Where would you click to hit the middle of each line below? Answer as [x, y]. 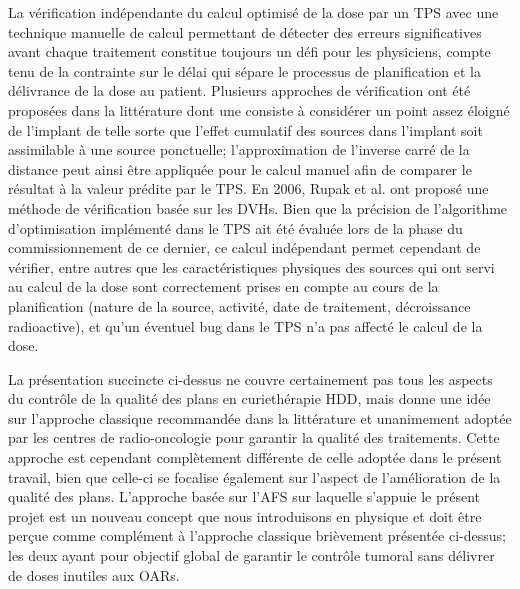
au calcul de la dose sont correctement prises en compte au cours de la [223, 286]
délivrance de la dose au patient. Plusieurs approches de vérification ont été [239, 90]
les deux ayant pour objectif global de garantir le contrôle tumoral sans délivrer [251, 555]
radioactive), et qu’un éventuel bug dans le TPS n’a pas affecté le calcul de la [245, 325]
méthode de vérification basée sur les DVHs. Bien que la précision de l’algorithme [258, 207]
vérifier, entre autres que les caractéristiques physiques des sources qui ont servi [251, 266]
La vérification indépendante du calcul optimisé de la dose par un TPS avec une [253, 12]
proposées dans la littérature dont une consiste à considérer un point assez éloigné [259, 109]
